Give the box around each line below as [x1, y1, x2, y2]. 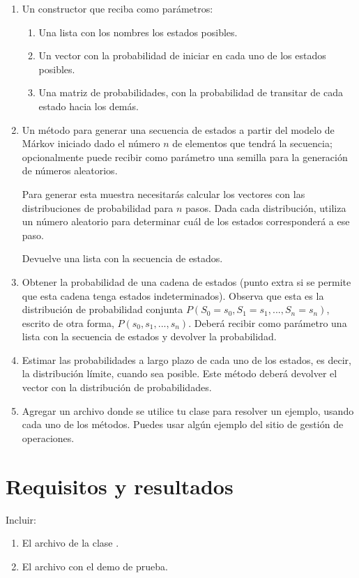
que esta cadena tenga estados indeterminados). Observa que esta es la [22, 288, 324, 303]
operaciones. [22, 430, 75, 445]
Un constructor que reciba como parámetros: [22, 1, 213, 15]
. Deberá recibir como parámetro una [188, 315, 347, 330]
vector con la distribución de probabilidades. [22, 380, 212, 395]
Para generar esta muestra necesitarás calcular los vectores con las [22, 186, 305, 201]
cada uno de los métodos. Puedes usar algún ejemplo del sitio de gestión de [22, 417, 344, 432]
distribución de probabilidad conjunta [22, 302, 183, 317]
